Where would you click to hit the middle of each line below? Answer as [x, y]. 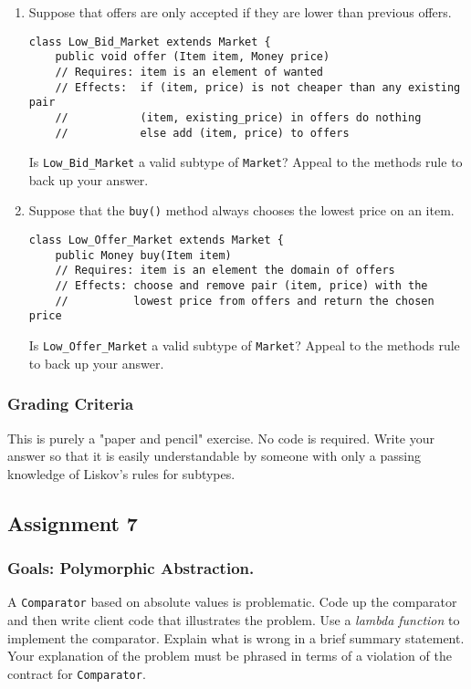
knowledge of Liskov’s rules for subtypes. [121, 473]
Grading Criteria [71, 404]
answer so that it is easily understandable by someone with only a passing [214, 456]
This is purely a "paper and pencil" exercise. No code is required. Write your [221, 438]
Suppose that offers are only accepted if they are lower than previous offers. [240, 12]
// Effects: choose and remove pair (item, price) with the [241, 286]
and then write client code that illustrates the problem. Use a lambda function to [234, 619]
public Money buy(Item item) [143, 255]
